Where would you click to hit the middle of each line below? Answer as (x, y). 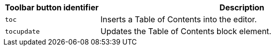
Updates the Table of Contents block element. (186, 31)
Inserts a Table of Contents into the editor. (179, 19)
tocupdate (23, 31)
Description (242, 7)
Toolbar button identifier (52, 7)
